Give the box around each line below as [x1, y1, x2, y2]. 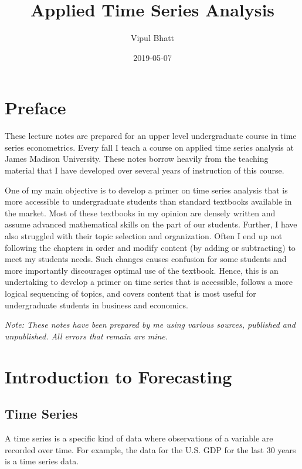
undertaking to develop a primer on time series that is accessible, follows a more [5, 276, 293, 288]
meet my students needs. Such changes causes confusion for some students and [5, 253, 287, 265]
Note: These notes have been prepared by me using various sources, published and [5, 318, 296, 331]
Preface [5, 96, 66, 120]
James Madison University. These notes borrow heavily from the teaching [5, 152, 269, 165]
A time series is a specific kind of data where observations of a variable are [5, 431, 273, 444]
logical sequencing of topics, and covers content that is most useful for [5, 287, 256, 299]
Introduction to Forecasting [5, 364, 232, 388]
